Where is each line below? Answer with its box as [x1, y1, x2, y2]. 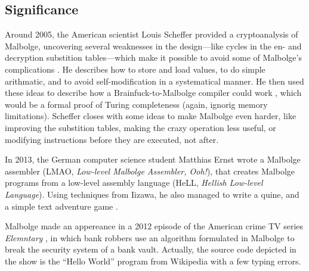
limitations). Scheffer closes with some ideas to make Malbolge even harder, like [5, 110, 296, 122]
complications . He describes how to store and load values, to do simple [5, 63, 265, 75]
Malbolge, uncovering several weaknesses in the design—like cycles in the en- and [5, 39, 302, 52]
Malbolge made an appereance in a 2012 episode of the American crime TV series [5, 220, 304, 232]
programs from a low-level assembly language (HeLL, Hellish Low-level [5, 176, 263, 189]
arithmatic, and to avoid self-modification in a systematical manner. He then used [5, 74, 304, 87]
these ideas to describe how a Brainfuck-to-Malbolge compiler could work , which [5, 86, 302, 99]
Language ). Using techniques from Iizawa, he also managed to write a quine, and [5, 188, 299, 200]
